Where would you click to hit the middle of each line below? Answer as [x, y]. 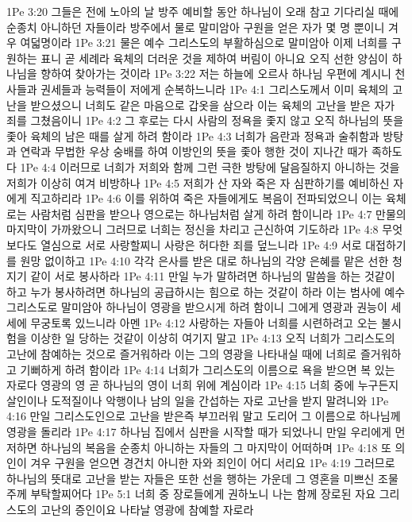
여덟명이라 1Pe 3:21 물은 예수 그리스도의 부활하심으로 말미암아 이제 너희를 [204, 43]
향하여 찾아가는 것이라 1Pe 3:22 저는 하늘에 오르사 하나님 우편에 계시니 [216, 73]
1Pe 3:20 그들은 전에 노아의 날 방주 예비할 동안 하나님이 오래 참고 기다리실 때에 [203, 11]
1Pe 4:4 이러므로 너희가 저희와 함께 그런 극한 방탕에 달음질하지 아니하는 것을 [210, 166]
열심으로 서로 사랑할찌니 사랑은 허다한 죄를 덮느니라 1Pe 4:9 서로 [201, 244]
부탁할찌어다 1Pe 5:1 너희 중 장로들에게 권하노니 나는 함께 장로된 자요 [203, 494]
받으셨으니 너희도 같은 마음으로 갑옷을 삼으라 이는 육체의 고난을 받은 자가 [213, 104]
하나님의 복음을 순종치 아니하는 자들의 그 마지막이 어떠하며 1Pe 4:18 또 [216, 447]
